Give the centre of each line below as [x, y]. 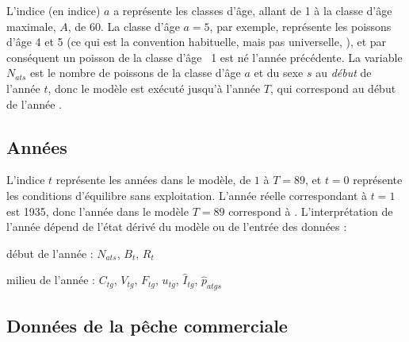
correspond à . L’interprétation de [311, 211]
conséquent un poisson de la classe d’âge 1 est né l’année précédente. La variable [204, 57]
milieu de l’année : [51, 280]
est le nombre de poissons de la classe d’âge [136, 73]
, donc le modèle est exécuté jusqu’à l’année [154, 88]
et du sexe [279, 73]
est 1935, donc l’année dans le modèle [97, 211]
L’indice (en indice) [54, 10]
